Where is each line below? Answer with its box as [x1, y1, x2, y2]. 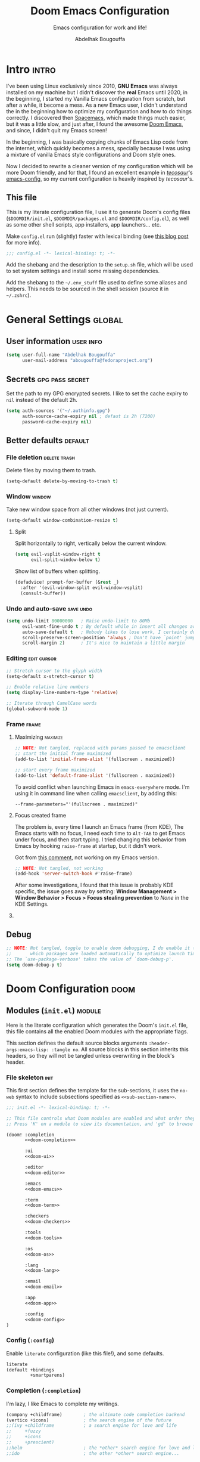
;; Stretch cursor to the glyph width [6, 668, 102, 674]
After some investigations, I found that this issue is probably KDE [14, 881, 174, 889]
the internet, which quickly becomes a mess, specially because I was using [6, 144, 190, 151]
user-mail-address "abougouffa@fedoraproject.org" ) [21, 358, 153, 364]
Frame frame [6, 720, 41, 728]
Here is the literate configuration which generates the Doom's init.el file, [6, 1021, 188, 1029]
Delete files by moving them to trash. [6, 467, 96, 474]
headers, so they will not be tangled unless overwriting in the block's [6, 1052, 175, 1059]
